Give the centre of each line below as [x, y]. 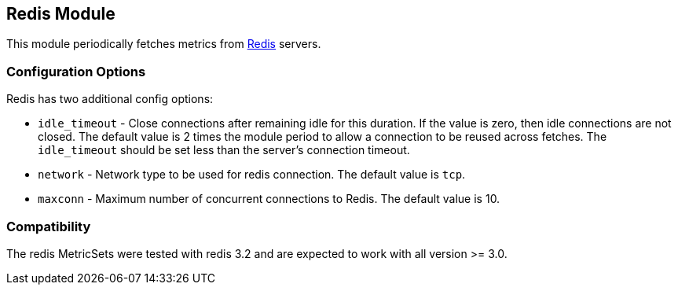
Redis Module [61, 14]
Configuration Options [76, 71]
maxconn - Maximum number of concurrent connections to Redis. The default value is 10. [269, 199]
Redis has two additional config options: [110, 99]
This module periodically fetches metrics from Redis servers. [164, 44]
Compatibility [49, 226]
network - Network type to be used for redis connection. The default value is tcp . [252, 175]
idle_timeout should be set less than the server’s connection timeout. [224, 150]
